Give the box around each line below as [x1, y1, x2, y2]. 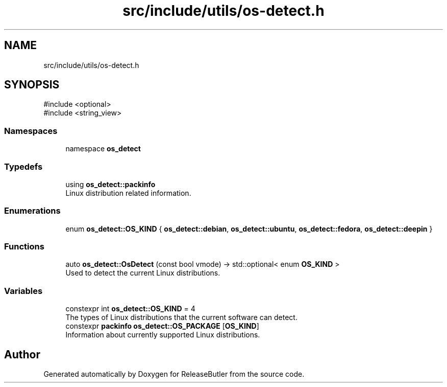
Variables [4, 285, 43, 296]
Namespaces [4, 125, 58, 136]
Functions [4, 241, 44, 252]
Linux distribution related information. [65, 188, 191, 197]
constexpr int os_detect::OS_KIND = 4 [65, 304, 195, 313]
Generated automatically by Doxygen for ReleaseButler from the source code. [43, 370, 305, 379]
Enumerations [4, 206, 61, 216]
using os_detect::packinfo [65, 179, 156, 189]
